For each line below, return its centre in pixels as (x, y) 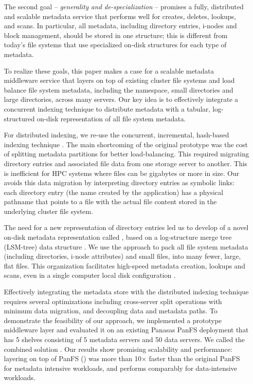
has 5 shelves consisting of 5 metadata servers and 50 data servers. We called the (125, 339)
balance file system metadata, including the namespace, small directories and (119, 89)
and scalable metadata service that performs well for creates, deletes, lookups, (120, 16)
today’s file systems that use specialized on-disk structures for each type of (115, 45)
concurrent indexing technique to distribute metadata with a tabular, (107, 108)
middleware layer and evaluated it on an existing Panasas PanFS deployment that (126, 330)
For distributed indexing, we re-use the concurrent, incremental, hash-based (117, 135)
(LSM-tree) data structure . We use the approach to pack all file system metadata (126, 246)
